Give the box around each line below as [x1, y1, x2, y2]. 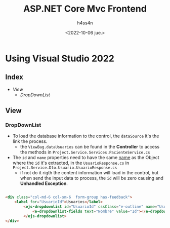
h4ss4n [77, 20, 93, 26]
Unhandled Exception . [20, 180, 68, 186]
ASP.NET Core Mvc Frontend [23, 3, 147, 15]
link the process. [12, 138, 48, 144]
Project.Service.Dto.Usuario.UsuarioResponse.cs [12, 165, 117, 170]
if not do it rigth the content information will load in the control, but [20, 170, 159, 176]
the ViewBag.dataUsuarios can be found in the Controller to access [20, 144, 160, 150]
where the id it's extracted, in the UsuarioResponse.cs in [12, 160, 130, 166]
